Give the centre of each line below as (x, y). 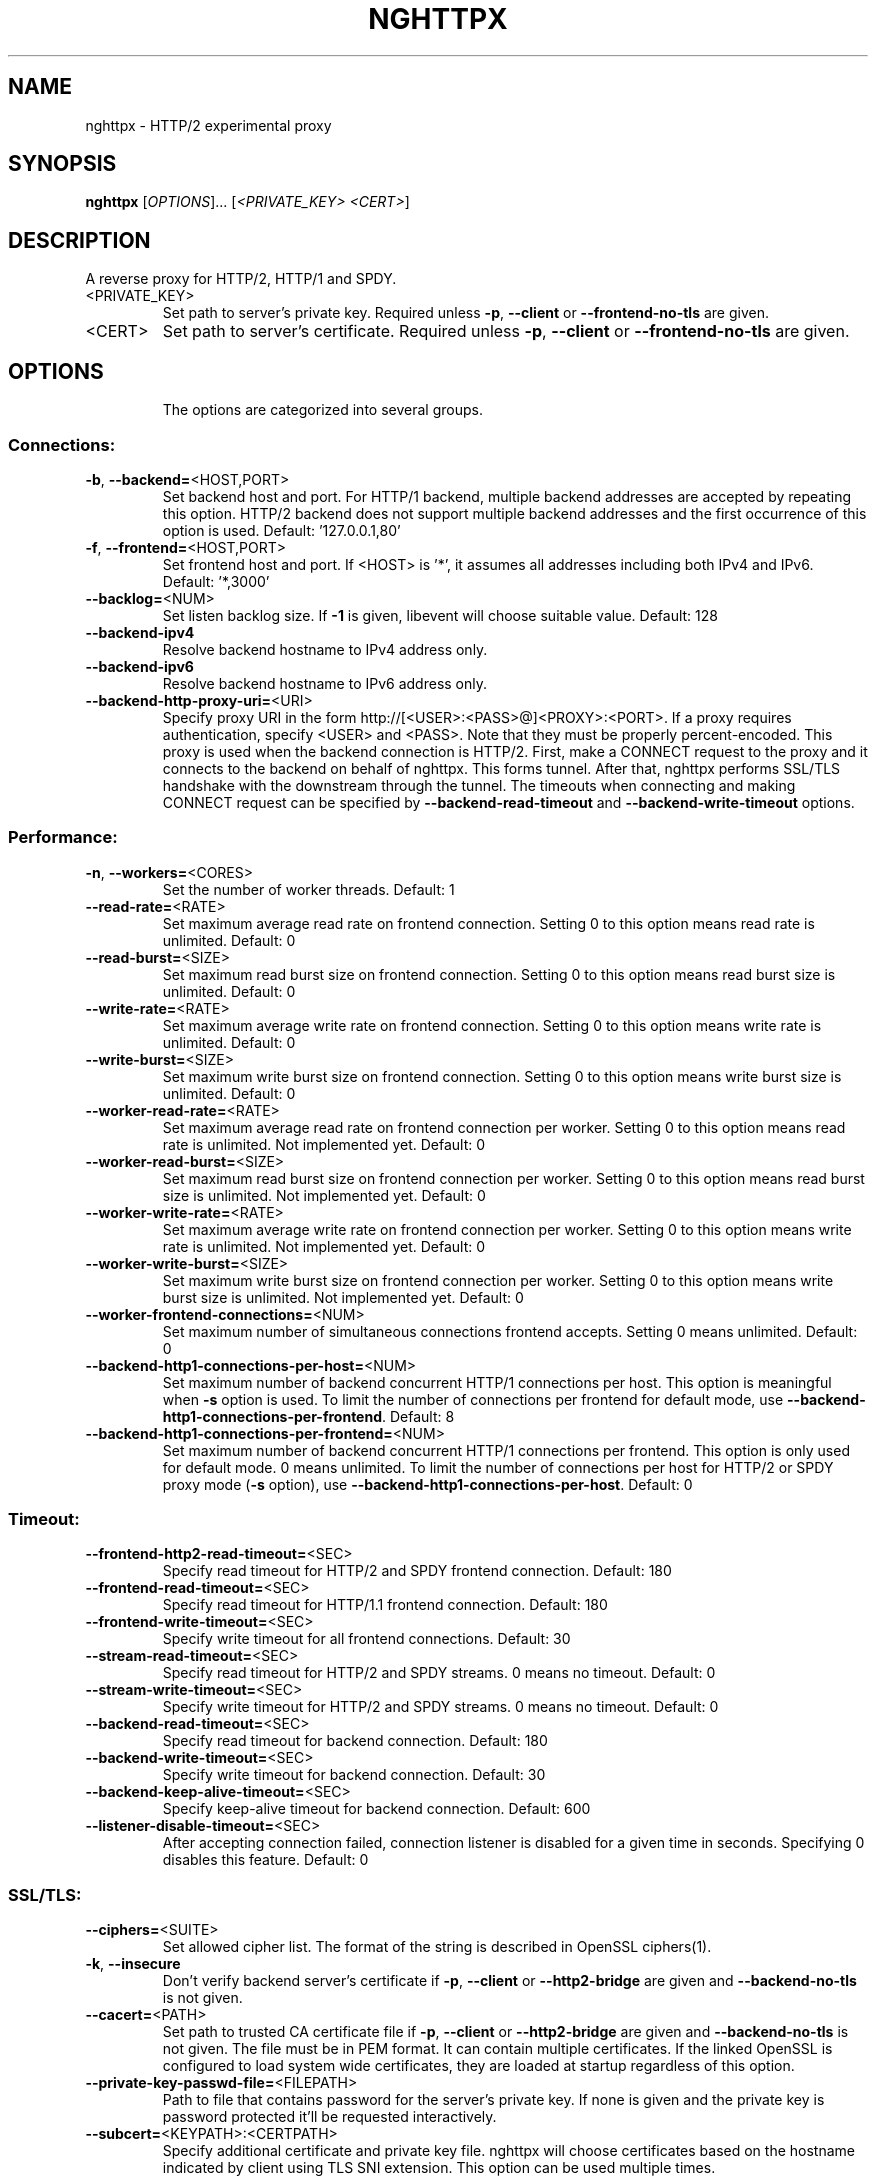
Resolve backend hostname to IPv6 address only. (325, 683)
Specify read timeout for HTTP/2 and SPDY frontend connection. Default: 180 (417, 1571)
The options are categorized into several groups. (322, 410)
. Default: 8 (418, 1416)
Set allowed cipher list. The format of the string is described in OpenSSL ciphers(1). (437, 1947)
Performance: (63, 837)
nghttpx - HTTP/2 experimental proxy (208, 125)
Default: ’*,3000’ (216, 581)
